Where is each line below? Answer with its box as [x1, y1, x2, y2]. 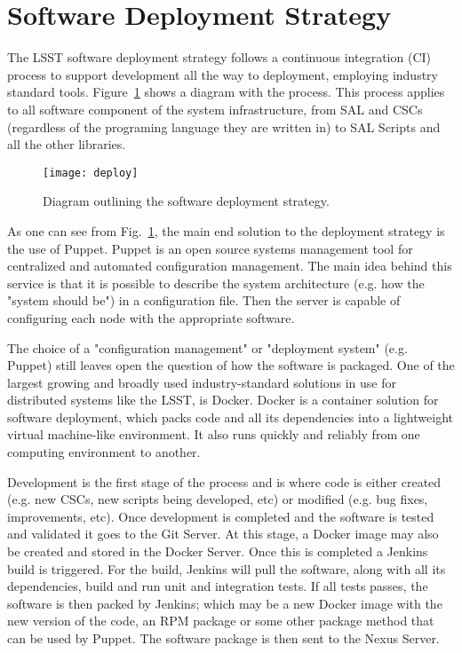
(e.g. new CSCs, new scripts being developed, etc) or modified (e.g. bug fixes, [7, 490, 428, 508]
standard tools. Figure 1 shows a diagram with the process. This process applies [7, 83, 445, 101]
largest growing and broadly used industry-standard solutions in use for [7, 373, 396, 391]
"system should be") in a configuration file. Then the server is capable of [7, 291, 401, 310]
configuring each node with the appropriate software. [7, 308, 295, 326]
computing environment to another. [7, 443, 201, 461]
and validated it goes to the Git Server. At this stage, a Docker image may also [7, 524, 439, 543]
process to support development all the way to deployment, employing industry [7, 65, 438, 83]
